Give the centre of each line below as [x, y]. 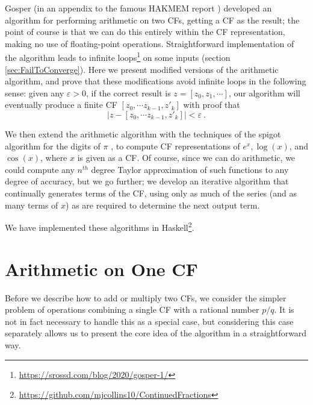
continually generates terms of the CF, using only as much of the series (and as [151, 193]
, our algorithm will [264, 93]
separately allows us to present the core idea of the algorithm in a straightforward [156, 333]
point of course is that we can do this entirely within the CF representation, [145, 32]
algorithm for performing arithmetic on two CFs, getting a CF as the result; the [152, 20]
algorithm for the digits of [53, 146]
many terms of [32, 205]
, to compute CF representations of [175, 146]
